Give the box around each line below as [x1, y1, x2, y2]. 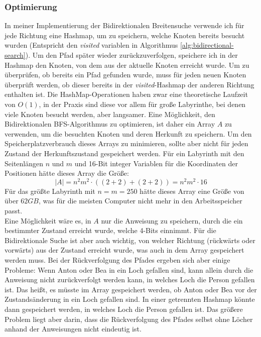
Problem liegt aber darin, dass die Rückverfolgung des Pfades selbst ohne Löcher [5, 313, 253, 324]
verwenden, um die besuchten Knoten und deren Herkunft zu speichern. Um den [5, 128, 252, 139]
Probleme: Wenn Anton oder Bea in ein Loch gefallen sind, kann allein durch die [5, 264, 253, 275]
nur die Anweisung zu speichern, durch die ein [101, 215, 243, 226]
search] [5, 50, 26, 60]
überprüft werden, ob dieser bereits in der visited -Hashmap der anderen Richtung [5, 79, 254, 89]
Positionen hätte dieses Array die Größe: [5, 168, 129, 178]
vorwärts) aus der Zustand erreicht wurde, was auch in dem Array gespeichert [5, 245, 244, 255]
